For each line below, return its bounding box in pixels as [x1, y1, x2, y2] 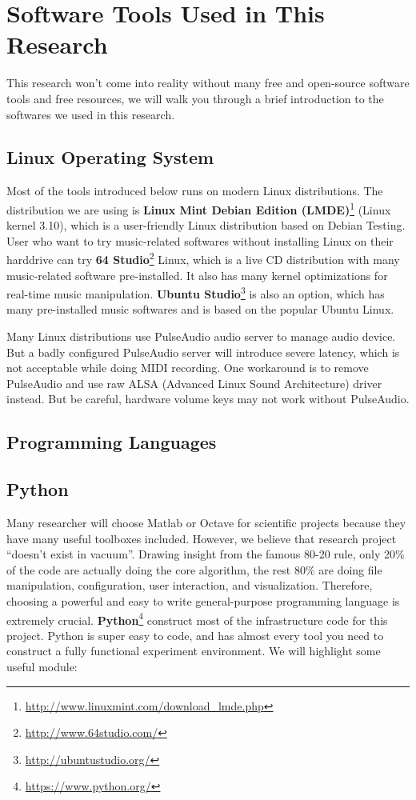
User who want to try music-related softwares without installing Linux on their [6, 232, 394, 249]
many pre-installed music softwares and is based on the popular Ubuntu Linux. [6, 301, 394, 318]
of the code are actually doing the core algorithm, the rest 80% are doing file [6, 561, 382, 578]
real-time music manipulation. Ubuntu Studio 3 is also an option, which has [6, 283, 385, 302]
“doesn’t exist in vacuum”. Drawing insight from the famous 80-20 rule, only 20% [6, 546, 405, 562]
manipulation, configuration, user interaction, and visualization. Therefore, [6, 577, 373, 594]
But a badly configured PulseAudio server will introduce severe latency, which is [6, 343, 400, 360]
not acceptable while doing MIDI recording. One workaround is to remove [6, 359, 369, 376]
